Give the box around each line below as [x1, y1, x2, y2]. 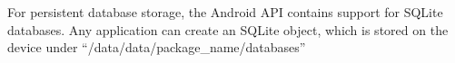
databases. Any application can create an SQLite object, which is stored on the [7, 20, 449, 39]
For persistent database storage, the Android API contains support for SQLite [7, 3, 443, 21]
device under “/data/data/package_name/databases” [7, 38, 306, 57]
